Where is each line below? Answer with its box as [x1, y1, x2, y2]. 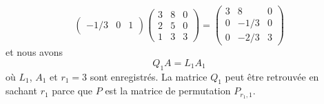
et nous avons [6, 45, 63, 59]
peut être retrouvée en [225, 69, 319, 83]
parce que [52, 83, 93, 98]
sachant [6, 83, 37, 98]
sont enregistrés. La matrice [90, 69, 207, 83]
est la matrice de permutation [105, 83, 231, 98]
